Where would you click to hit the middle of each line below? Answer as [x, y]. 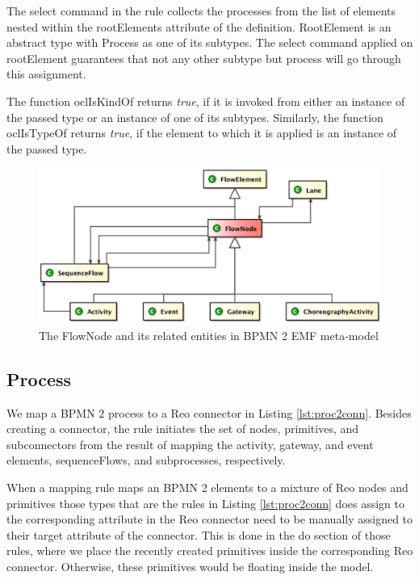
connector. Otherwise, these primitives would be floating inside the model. [190, 567]
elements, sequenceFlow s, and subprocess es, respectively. [146, 460]
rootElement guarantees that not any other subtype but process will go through [204, 58]
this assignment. [46, 74]
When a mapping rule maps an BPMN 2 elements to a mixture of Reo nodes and [207, 488]
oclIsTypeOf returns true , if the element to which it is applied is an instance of [202, 133]
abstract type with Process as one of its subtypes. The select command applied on [210, 42]
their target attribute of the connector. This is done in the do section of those [199, 534]
